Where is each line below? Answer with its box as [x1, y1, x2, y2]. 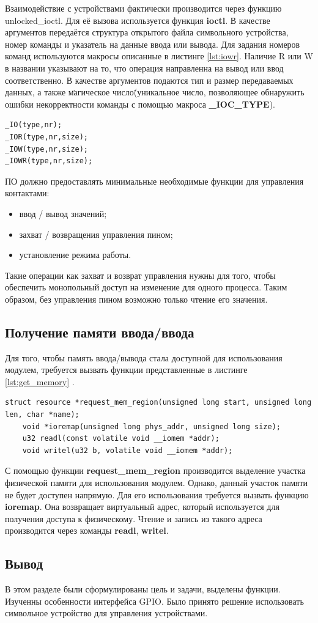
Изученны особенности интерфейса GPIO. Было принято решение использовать [5, 594, 304, 607]
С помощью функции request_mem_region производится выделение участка [5, 464, 306, 477]
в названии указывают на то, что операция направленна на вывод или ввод [5, 61, 284, 74]
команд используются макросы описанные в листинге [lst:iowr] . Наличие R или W [5, 50, 313, 62]
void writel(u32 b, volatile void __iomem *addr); [22, 446, 233, 455]
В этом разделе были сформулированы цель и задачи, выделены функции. [5, 583, 281, 595]
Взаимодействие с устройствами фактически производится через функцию [5, 2, 282, 14]
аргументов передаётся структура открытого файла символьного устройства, [5, 26, 289, 39]
